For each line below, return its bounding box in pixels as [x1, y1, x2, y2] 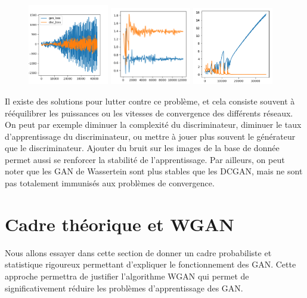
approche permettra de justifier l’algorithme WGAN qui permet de [5, 269, 249, 282]
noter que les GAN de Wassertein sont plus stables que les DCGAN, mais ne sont [5, 165, 303, 177]
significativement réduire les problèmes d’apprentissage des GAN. [5, 281, 243, 294]
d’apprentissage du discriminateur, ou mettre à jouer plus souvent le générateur [5, 130, 296, 142]
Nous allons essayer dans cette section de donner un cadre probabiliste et [5, 246, 272, 259]
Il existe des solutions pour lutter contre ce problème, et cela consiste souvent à [5, 94, 295, 107]
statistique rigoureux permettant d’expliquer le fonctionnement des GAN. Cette [5, 258, 296, 271]
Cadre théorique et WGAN [5, 211, 234, 236]
